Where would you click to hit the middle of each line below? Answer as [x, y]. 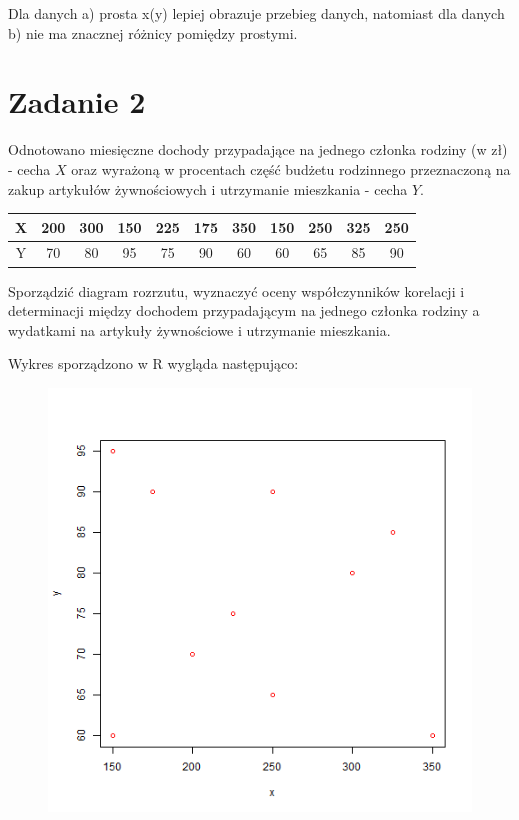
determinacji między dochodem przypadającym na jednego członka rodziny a [244, 310]
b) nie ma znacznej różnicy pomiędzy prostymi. [153, 32]
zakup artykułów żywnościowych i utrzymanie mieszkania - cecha [208, 188]
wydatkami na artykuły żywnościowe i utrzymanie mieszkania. [199, 329]
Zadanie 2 [77, 101]
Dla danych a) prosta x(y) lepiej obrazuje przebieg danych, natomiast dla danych [256, 13]
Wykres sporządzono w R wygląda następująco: [153, 363]
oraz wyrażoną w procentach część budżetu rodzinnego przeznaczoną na [291, 168]
